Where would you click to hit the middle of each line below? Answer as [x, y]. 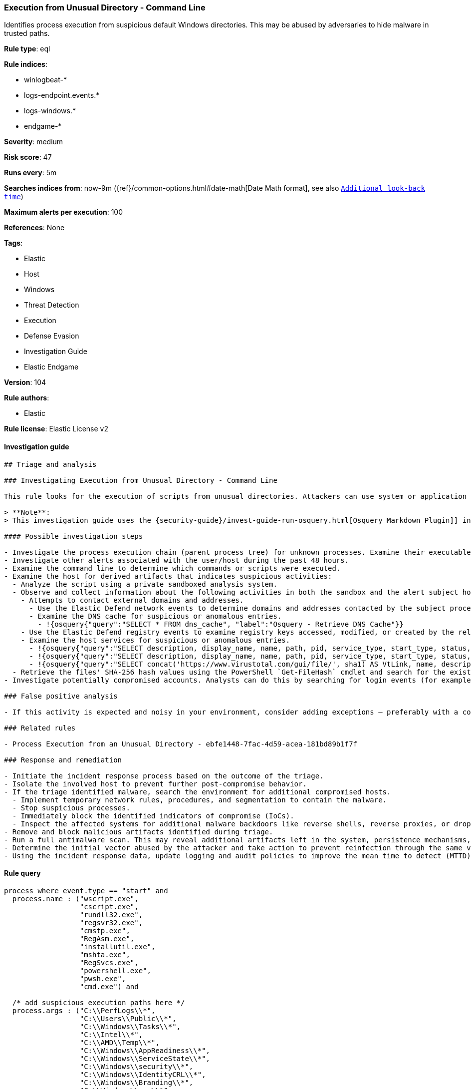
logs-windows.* [50, 111]
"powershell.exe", [116, 970]
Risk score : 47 [28, 157]
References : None [34, 228]
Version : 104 [25, 382]
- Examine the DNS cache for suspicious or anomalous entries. [155, 616]
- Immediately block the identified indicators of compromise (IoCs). [153, 816]
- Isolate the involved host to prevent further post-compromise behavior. [155, 784]
